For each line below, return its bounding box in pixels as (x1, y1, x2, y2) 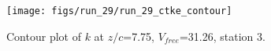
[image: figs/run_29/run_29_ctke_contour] (6, 5, 232, 16)
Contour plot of (6, 27, 81, 44)
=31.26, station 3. (179, 27, 265, 44)
